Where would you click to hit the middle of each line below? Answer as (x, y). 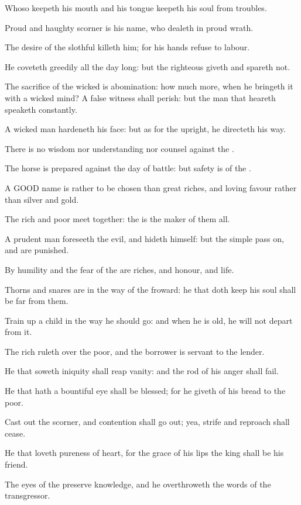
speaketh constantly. (41, 109)
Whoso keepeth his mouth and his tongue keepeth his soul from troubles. (136, 8)
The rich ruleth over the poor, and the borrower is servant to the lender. (135, 351)
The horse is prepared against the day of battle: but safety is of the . (128, 168)
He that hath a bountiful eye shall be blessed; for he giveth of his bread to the (145, 391)
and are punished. (37, 250)
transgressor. (28, 495)
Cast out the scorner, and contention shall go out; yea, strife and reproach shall (147, 422)
